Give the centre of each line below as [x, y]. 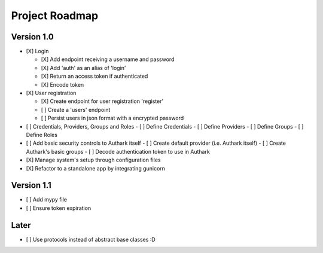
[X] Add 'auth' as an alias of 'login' [83, 68]
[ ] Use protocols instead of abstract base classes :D [91, 239]
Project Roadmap [55, 16]
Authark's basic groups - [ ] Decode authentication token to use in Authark [118, 151]
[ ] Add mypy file [46, 200]
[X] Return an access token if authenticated [95, 76]
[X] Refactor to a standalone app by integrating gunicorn [96, 168]
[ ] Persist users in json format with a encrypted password [112, 118]
